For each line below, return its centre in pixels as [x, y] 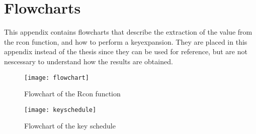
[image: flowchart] [57, 78]
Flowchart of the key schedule [70, 126]
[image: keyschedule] [60, 110]
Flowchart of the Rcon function [72, 94]
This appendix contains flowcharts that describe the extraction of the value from [128, 32]
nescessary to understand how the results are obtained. [89, 61]
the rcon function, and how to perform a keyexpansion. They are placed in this [126, 41]
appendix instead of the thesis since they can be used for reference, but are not [126, 51]
